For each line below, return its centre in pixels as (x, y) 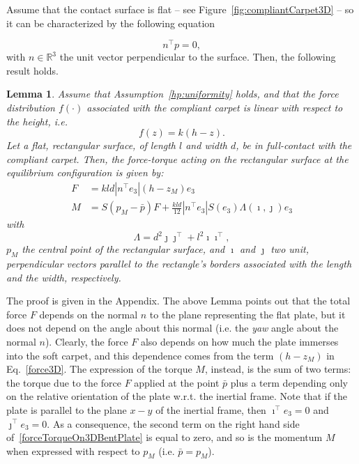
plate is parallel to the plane (67, 409)
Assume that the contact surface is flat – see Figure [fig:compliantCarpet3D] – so (180, 9)
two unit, (290, 249)
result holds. (32, 70)
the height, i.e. (37, 121)
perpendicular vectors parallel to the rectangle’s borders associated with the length (179, 263)
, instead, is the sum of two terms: (278, 369)
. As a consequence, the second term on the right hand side (173, 423)
